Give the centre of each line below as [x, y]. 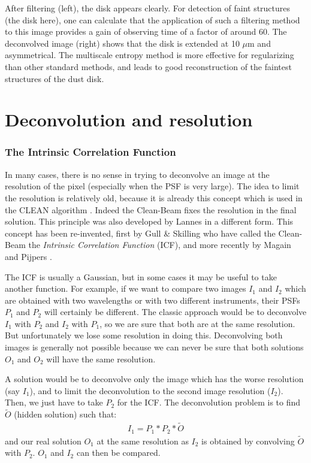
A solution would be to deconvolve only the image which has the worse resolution [154, 379]
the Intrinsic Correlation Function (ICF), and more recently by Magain [160, 245]
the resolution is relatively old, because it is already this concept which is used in [154, 197]
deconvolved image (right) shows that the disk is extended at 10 [122, 43]
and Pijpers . [28, 256]
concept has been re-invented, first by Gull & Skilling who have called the [140, 233]
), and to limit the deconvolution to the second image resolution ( [150, 390]
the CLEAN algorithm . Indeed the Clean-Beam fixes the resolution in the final [151, 209]
